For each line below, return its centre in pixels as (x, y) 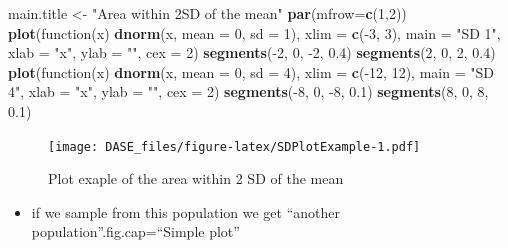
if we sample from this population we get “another (186, 211)
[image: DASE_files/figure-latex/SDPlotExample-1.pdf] (234, 146)
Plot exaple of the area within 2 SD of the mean (196, 178)
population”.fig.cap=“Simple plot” (135, 231)
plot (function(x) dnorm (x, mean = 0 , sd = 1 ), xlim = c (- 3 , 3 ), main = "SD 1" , (254, 32)
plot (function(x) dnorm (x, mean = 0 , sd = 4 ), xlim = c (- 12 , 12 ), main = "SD (251, 71)
